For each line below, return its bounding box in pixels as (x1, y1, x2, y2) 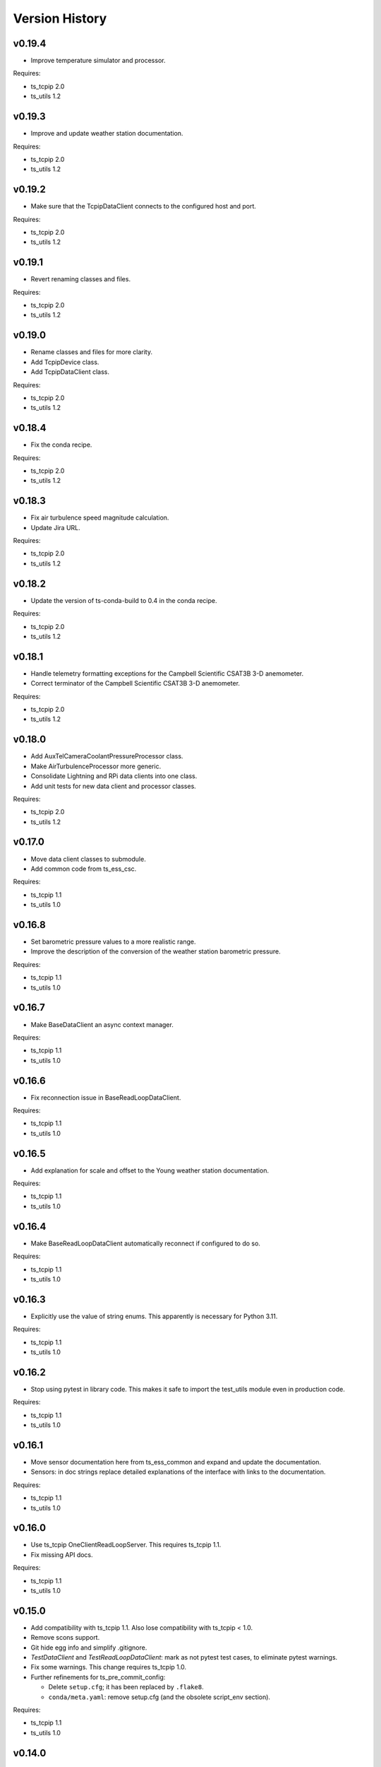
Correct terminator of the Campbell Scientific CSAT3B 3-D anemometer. (30, 679, 240, 688)
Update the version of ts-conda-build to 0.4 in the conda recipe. (30, 596, 218, 604)
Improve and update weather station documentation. (30, 129, 183, 138)
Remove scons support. (30, 1633, 100, 1642)
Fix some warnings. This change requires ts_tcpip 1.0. (30, 1663, 187, 1672)
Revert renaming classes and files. (30, 275, 131, 283)
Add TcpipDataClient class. (30, 368, 109, 376)
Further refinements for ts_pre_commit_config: (30, 1672, 166, 1681)
